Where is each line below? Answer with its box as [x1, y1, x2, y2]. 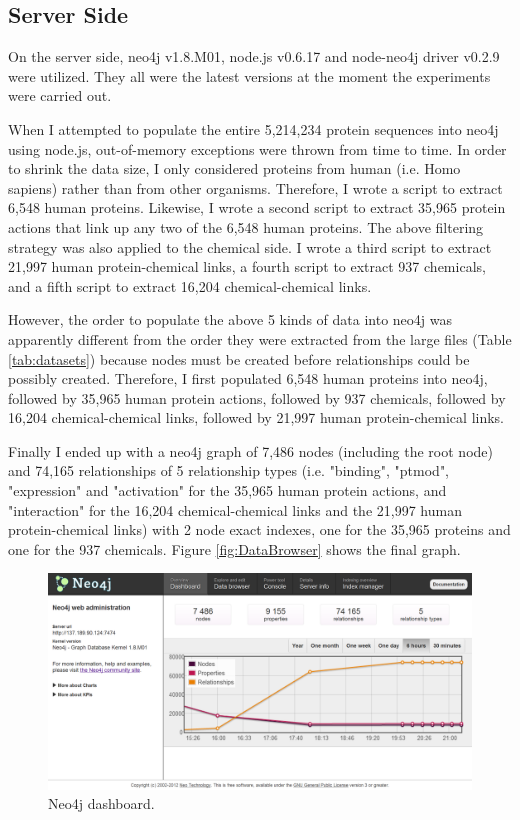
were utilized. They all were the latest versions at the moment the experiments [8, 65, 491, 86]
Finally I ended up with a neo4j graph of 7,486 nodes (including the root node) [8, 440, 493, 461]
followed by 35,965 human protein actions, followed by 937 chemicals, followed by [8, 387, 506, 408]
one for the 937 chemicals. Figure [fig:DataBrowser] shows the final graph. [8, 538, 461, 559]
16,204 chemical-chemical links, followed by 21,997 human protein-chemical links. [8, 407, 505, 428]
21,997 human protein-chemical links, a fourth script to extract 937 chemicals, [8, 256, 486, 277]
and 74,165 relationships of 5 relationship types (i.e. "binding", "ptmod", [8, 460, 450, 481]
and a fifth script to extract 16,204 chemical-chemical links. [8, 275, 372, 296]
